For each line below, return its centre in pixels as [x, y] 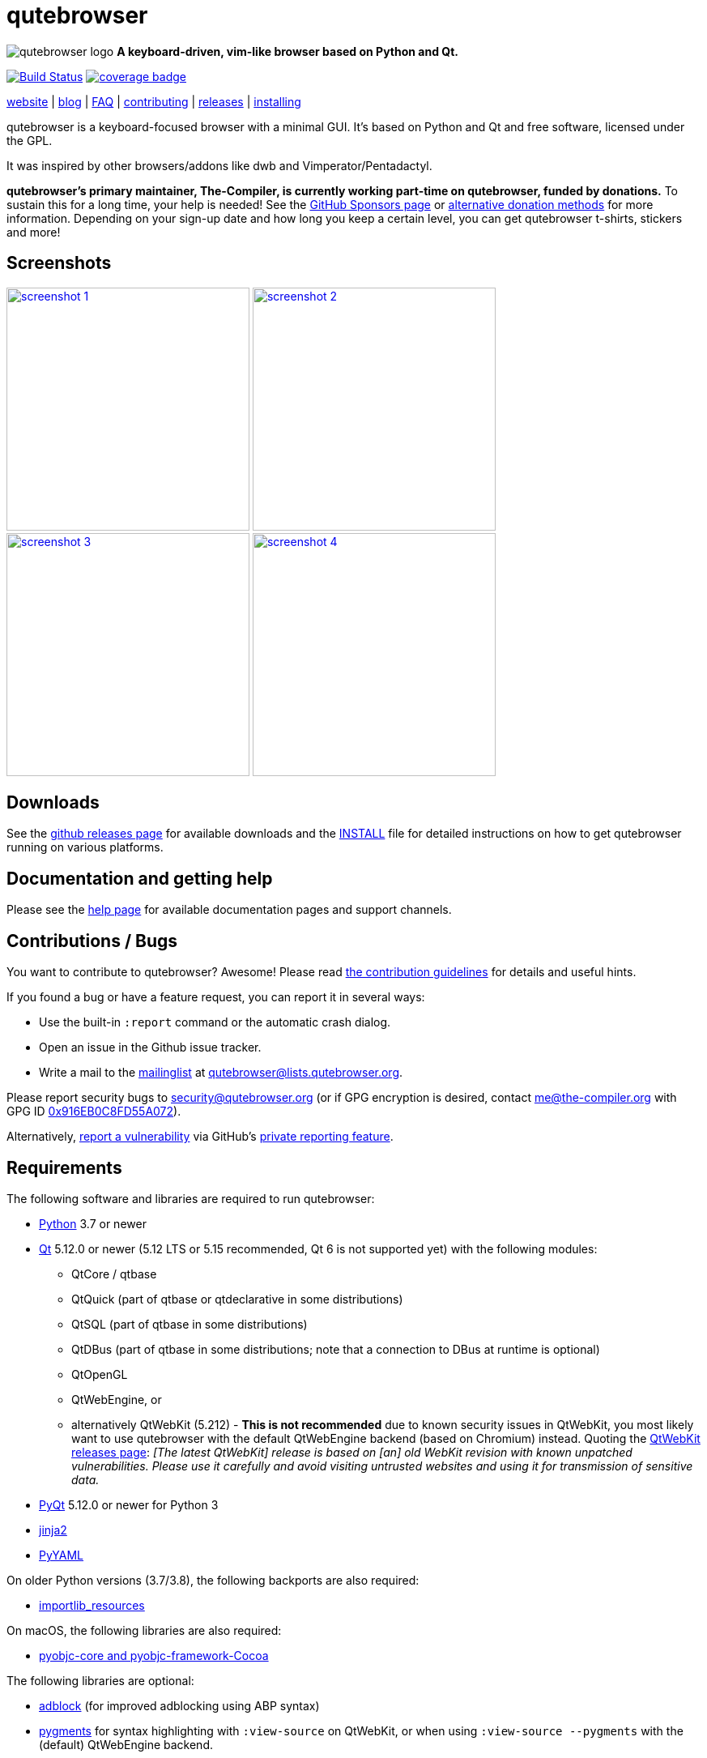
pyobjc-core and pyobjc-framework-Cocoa [154, 1655]
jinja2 [53, 1530]
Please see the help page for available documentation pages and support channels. [229, 910]
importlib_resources [92, 1605]
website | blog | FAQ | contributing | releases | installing [154, 101]
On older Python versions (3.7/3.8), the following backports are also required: [213, 1580]
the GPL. [30, 140]
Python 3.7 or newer [93, 1223]
